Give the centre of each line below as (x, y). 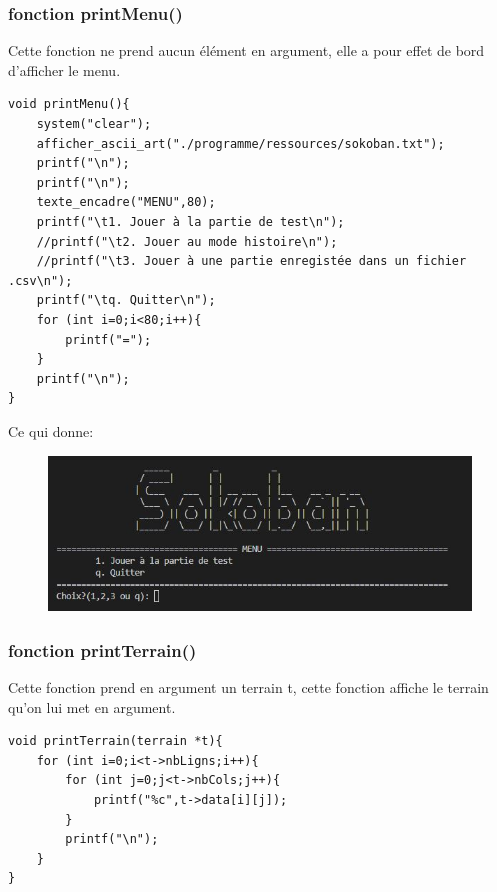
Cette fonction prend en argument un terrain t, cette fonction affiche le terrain (248, 687)
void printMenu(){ (69, 104)
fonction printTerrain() (102, 649)
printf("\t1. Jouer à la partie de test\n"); (190, 221)
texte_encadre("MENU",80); (126, 202)
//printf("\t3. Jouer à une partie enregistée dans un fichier (251, 261)
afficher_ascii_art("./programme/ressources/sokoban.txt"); (240, 143)
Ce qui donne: (51, 430)
